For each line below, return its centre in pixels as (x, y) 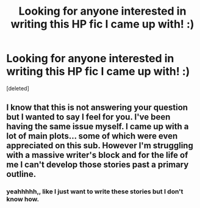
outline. (21, 174)
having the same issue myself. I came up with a (98, 127)
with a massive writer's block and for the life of (97, 155)
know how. (23, 199)
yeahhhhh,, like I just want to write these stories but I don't (95, 192)
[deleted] (18, 88)
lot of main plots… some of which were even (92, 136)
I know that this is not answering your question (97, 108)
